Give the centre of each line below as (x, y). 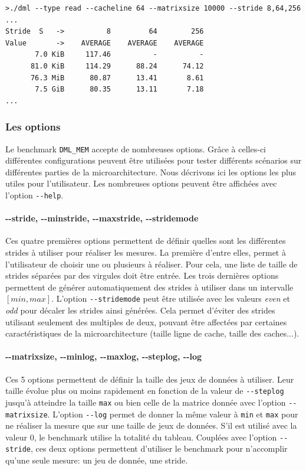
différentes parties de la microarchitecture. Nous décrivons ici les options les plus (151, 172)
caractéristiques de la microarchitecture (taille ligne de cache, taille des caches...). (152, 333)
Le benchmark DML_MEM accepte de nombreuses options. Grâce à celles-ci (136, 148)
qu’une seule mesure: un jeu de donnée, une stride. (97, 460)
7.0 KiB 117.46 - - (119, 55)
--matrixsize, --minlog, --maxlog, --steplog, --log (104, 356)
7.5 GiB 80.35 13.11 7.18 (119, 89)
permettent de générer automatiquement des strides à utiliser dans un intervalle (149, 287)
